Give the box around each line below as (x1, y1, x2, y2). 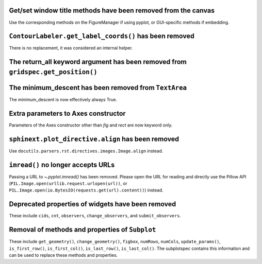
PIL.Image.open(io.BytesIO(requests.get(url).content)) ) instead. (9, 187, 164, 193)
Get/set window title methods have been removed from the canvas (9, 6, 215, 15)
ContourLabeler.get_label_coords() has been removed (9, 32, 195, 40)
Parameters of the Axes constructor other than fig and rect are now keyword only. (9, 122, 173, 128)
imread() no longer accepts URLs (9, 160, 115, 169)
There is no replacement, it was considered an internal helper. (9, 45, 133, 51)
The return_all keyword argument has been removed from (9, 58, 187, 66)
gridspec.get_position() (9, 68, 98, 76)
